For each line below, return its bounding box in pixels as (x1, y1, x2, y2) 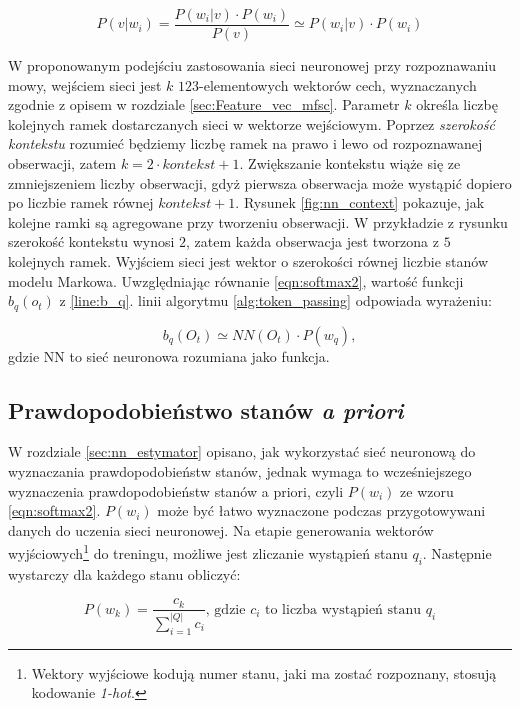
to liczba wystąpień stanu (265, 602, 422, 617)
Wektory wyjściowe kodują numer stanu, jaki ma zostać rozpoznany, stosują (31, 662, 497, 683)
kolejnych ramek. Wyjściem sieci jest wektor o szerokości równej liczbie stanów (8, 251, 489, 271)
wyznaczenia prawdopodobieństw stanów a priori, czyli (8, 480, 344, 501)
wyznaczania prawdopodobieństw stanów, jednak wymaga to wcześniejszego (8, 461, 472, 482)
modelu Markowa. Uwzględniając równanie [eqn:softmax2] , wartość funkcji (8, 270, 464, 291)
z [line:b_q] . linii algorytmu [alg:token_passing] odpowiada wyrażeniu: (59, 290, 492, 311)
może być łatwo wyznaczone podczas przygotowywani (157, 500, 486, 521)
